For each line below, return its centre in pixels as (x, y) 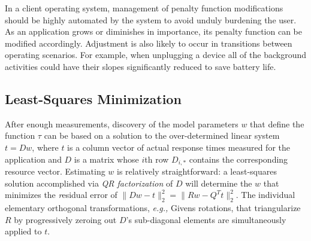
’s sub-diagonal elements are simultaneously (206, 219)
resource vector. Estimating (55, 171)
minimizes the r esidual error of (61, 195)
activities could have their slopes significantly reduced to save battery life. (141, 66)
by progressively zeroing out (65, 219)
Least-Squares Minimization (93, 98)
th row (157, 159)
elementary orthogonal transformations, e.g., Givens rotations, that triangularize (153, 207)
